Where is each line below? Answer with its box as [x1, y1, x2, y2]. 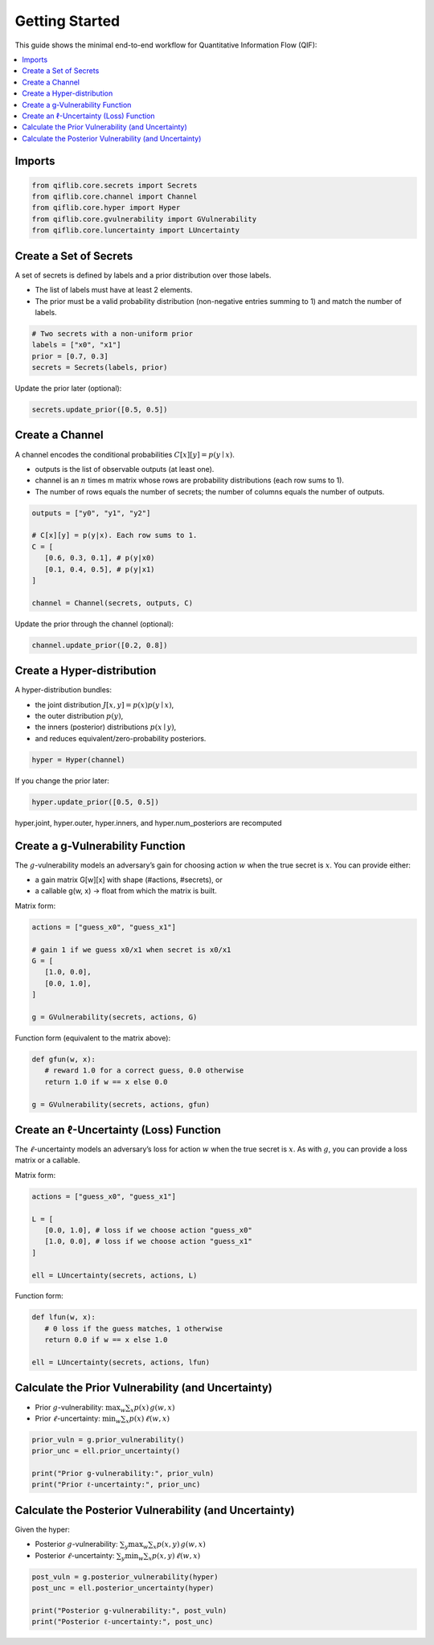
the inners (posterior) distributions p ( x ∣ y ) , [35, 722, 177, 732]
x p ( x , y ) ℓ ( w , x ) [148, 1551, 201, 1562]
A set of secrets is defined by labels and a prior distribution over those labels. [14, 270, 272, 280]
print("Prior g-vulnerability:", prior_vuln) [31, 1469, 215, 1479]
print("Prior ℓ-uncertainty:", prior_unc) [31, 1480, 201, 1489]
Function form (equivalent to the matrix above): [14, 1033, 171, 1043]
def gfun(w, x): [31, 1054, 96, 1064]
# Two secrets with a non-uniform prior [31, 329, 193, 338]
